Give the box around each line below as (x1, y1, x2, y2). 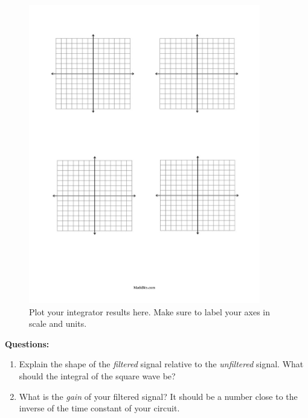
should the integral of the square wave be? (19, 369, 176, 382)
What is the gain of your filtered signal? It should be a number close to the (19, 390, 298, 402)
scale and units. (29, 317, 87, 330)
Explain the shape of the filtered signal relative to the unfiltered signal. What (19, 358, 304, 370)
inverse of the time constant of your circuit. (19, 402, 180, 414)
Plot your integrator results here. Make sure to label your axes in (29, 305, 270, 318)
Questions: (5, 337, 50, 350)
